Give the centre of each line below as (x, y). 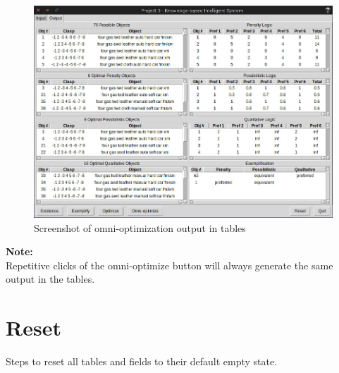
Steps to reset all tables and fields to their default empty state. (142, 361)
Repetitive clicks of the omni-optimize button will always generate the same (169, 265)
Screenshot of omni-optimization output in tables (140, 227)
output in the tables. (50, 279)
